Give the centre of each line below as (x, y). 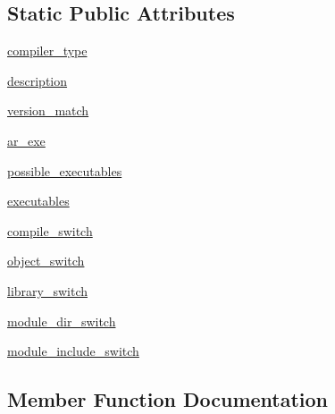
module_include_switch (73, 351)
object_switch (46, 261)
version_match (48, 110)
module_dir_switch (62, 321)
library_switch (48, 290)
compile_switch (50, 230)
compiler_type (47, 51)
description (38, 80)
